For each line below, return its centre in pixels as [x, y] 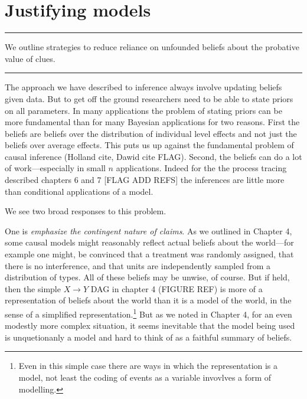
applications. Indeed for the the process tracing [201, 168]
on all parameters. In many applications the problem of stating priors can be [143, 110]
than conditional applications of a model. [79, 191]
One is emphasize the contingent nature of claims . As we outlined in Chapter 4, [148, 230]
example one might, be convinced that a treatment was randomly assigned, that [149, 254]
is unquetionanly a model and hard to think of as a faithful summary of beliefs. [148, 337]
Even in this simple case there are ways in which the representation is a [148, 366]
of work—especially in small [55, 168]
